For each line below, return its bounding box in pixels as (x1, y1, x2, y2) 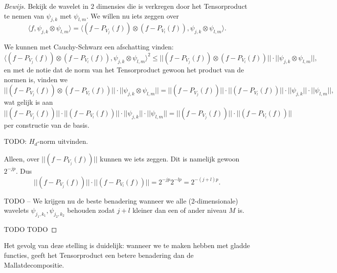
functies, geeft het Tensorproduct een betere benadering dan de (4, 250, 194, 260)
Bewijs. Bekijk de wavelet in (4, 1, 89, 11)
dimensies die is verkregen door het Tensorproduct (96, 1, 247, 11)
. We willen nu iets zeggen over (86, 10, 179, 21)
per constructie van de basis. (4, 119, 90, 130)
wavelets (4, 205, 29, 215)
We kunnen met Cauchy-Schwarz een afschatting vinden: (4, 42, 174, 52)
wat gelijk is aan (4, 97, 53, 107)
